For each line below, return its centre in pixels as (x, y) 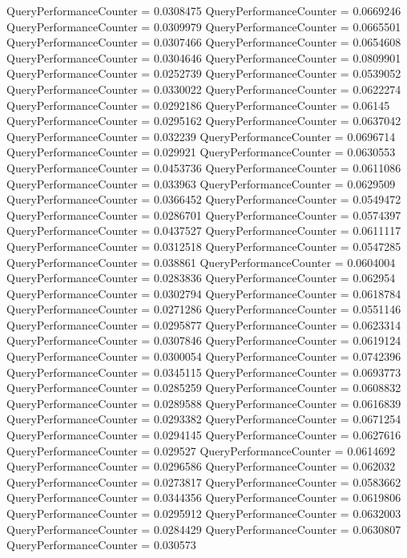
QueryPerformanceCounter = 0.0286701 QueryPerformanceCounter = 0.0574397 (204, 214)
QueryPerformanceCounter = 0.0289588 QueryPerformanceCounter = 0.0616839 (204, 403)
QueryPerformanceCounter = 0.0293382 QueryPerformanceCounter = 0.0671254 (204, 419)
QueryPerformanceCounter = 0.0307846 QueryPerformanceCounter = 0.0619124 (204, 340)
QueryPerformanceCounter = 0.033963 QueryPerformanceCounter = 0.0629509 (201, 183)
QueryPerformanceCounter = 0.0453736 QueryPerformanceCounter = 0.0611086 (204, 167)
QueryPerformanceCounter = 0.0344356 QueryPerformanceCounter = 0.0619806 (204, 497)
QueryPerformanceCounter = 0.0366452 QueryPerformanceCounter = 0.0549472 (204, 199)
